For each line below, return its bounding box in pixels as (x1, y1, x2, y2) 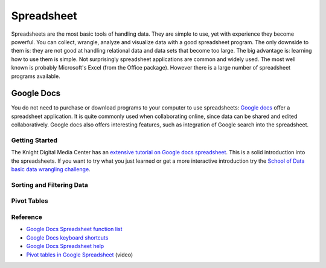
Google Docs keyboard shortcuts (26, 234, 109, 241)
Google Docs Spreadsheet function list (26, 226, 123, 233)
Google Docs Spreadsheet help (26, 243, 104, 250)
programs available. (11, 73, 60, 80)
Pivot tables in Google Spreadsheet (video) (26, 251, 133, 258)
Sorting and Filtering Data (11, 180, 89, 189)
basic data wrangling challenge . (11, 166, 91, 173)
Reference (11, 213, 42, 221)
